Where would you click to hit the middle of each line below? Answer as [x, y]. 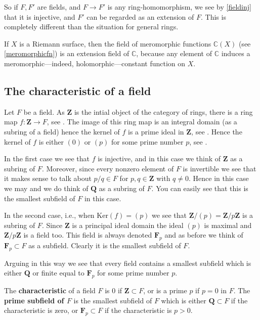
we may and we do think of [46, 188]
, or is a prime [165, 290]
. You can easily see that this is [200, 188]
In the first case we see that [47, 158]
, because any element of [174, 53]
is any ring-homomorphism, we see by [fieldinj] [179, 7]
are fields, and [59, 7]
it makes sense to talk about [48, 178]
